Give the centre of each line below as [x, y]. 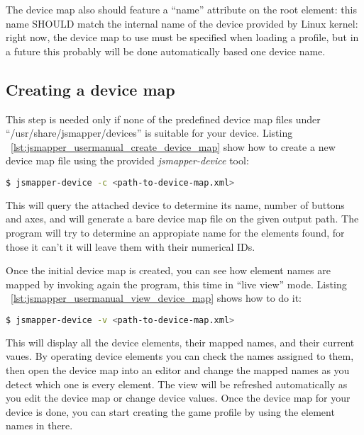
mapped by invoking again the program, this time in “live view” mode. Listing [176, 284]
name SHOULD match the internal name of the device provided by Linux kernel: [182, 23]
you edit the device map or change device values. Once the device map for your [178, 398]
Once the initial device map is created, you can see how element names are [168, 270]
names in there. [39, 425]
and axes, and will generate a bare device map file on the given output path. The [182, 219]
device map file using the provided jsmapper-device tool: [127, 160]
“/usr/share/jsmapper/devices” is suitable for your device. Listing [149, 133]
